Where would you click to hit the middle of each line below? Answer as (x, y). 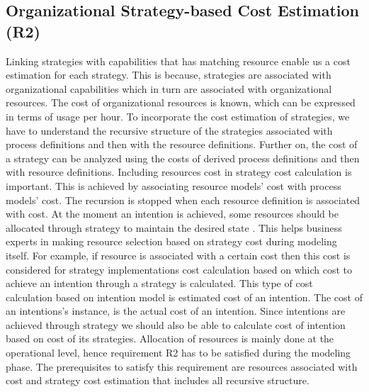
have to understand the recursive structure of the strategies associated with (169, 130)
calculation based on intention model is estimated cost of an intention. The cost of (184, 297)
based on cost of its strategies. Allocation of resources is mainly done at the (170, 338)
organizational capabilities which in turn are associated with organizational (169, 88)
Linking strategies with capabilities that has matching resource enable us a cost (178, 61)
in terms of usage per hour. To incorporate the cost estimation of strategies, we (178, 116)
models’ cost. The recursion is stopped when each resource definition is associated (183, 200)
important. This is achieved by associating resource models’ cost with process (174, 185)
